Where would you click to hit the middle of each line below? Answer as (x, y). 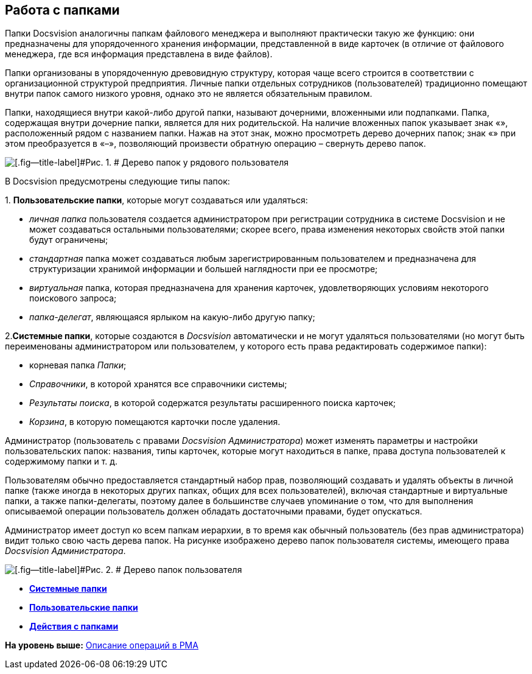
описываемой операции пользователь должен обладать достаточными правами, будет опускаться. (214, 511)
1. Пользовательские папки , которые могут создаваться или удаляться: (156, 200)
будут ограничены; (69, 240)
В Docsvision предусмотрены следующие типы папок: (117, 181)
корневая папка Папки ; (78, 365)
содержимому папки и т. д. (61, 462)
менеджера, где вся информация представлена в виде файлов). (139, 54)
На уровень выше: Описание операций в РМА (102, 645)
